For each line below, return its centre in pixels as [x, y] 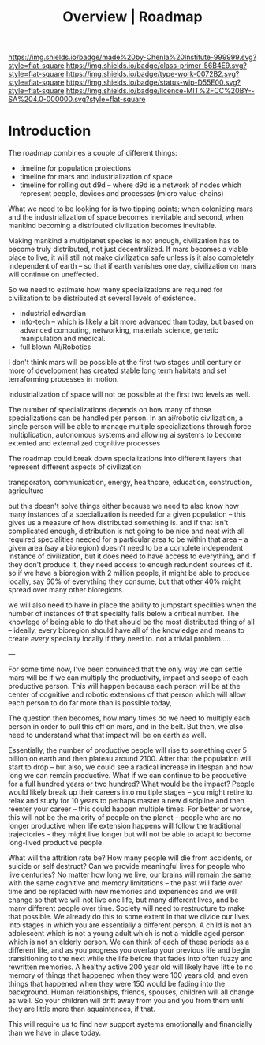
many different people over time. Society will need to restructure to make [127, 908]
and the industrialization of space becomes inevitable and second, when [126, 217]
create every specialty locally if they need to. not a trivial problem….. [119, 639]
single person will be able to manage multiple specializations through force [130, 427]
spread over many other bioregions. [66, 590]
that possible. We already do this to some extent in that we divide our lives [129, 917]
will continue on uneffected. [53, 274]
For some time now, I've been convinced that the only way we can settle [125, 669]
